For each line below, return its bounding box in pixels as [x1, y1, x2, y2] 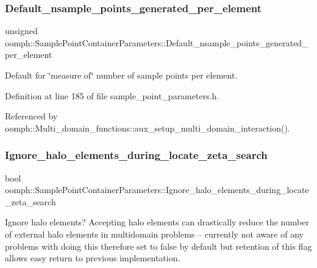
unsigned [5, 24, 38, 37]
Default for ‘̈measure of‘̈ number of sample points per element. [5, 69, 238, 81]
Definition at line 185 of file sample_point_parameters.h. [5, 89, 219, 102]
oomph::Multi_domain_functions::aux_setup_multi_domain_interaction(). [5, 121, 290, 134]
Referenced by [5, 110, 58, 122]
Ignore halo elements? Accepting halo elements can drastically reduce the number [5, 216, 309, 228]
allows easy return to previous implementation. [5, 252, 180, 264]
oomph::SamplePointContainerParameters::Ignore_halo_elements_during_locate [5, 183, 309, 196]
